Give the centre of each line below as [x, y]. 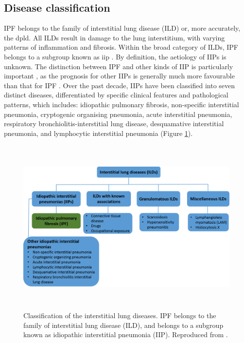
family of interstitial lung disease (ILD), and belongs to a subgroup [123, 325]
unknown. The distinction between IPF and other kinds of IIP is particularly [119, 66]
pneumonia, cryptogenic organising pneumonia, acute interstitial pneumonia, [118, 114]
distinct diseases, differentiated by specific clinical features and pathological [116, 95]
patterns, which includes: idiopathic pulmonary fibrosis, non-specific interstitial [122, 104]
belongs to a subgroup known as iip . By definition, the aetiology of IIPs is [115, 56]
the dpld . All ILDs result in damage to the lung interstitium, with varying [114, 37]
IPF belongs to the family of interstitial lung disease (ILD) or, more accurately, [122, 28]
